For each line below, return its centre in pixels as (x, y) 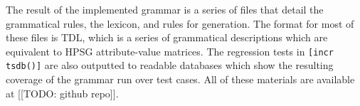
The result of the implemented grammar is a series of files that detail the (165, 9)
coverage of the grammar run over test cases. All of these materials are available (180, 79)
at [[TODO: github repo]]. (62, 93)
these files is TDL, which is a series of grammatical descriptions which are (167, 37)
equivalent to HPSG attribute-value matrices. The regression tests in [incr (170, 51)
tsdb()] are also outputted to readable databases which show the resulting (170, 65)
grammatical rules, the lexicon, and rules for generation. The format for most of (180, 23)
